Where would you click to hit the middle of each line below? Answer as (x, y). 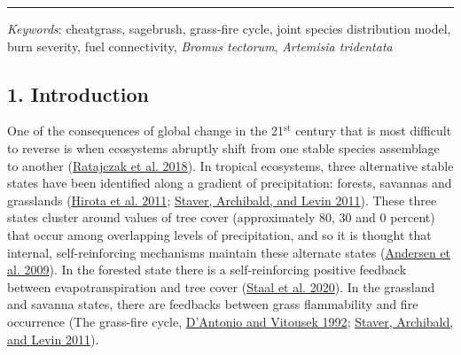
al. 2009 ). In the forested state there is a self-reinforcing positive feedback (207, 270)
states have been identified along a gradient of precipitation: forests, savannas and (230, 183)
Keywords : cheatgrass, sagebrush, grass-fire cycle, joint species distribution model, (229, 28)
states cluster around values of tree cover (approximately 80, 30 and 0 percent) (221, 217)
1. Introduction (78, 93)
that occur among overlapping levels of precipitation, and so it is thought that (219, 234)
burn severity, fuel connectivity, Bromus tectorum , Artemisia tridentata (200, 46)
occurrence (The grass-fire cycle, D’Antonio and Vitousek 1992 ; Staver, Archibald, (230, 321)
